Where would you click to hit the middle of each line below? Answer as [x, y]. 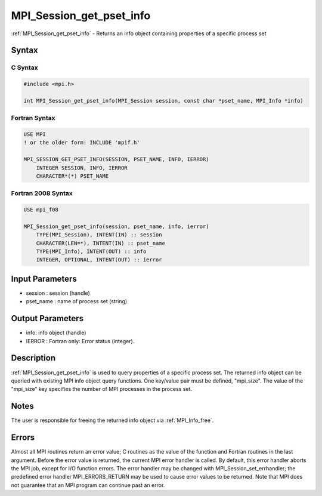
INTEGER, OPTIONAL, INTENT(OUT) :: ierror [99, 260]
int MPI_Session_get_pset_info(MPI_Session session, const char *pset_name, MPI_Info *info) [163, 101]
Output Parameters [47, 318]
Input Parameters [44, 278]
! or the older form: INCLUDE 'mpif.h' [82, 143]
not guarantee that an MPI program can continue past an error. [88, 485]
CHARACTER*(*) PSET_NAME [72, 176]
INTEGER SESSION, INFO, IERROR [82, 168]
